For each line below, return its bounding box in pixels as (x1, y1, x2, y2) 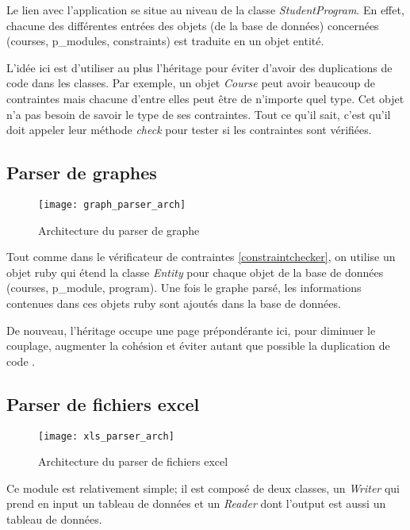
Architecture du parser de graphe (38, 221, 200, 238)
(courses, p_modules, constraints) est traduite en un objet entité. (6, 33, 324, 49)
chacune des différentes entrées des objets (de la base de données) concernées (6, 17, 379, 33)
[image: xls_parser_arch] (38, 430, 174, 442)
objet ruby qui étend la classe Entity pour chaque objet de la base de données (6, 263, 384, 280)
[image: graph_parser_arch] (38, 198, 186, 210)
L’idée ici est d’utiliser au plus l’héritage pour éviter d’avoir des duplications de (6, 59, 393, 75)
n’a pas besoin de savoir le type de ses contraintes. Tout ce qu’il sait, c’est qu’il (6, 106, 391, 122)
